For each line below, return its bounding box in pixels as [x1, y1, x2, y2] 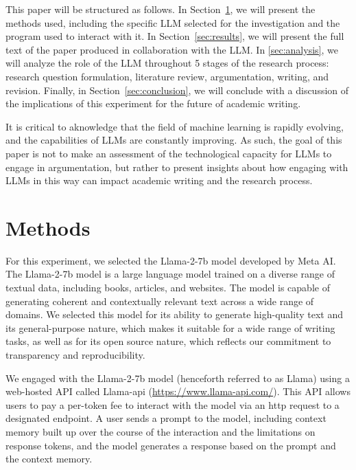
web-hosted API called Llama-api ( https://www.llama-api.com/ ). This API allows [5, 384, 351, 399]
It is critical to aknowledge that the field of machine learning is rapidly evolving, [5, 119, 344, 133]
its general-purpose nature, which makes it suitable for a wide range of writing [5, 320, 335, 335]
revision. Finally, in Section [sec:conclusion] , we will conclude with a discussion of [5, 82, 349, 97]
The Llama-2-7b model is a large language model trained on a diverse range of [5, 267, 335, 281]
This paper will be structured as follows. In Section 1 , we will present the [5, 2, 316, 16]
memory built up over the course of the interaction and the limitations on [5, 424, 316, 438]
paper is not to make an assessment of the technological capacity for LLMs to [5, 146, 332, 160]
